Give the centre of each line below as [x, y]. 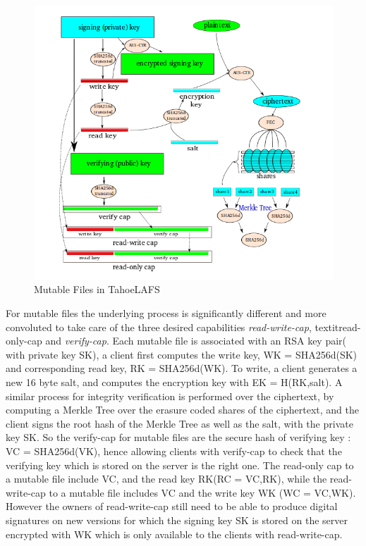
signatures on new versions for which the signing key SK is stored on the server [177, 520]
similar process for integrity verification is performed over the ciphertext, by [170, 396]
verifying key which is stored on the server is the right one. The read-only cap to [180, 465]
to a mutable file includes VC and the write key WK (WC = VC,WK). [202, 492]
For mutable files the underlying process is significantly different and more [166, 313]
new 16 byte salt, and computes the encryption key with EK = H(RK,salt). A [174, 381]
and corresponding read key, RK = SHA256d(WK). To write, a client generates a [182, 368]
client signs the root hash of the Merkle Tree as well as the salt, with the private [179, 423]
